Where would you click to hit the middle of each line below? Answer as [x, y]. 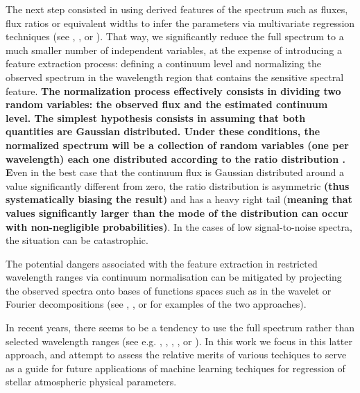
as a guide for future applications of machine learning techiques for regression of [175, 368]
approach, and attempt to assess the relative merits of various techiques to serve [176, 355]
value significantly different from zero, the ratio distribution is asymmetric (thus [178, 185]
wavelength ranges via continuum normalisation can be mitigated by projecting [174, 277]
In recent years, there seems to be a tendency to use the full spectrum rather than [180, 327]
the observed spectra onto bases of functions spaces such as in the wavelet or [169, 290]
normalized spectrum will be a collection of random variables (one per [177, 145]
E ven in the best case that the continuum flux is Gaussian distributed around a [175, 172]
